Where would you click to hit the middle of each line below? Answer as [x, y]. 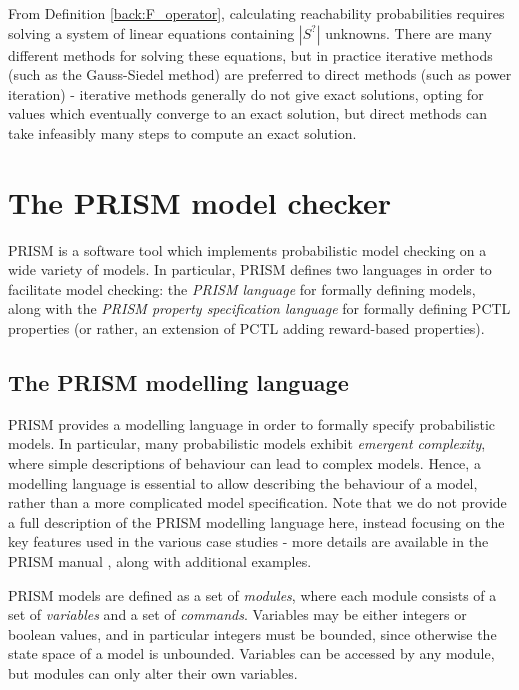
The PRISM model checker [200, 201]
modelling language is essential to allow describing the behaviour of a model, [243, 482]
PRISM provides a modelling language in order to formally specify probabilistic [251, 423]
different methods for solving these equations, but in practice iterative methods [250, 54]
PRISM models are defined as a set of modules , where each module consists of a [252, 594]
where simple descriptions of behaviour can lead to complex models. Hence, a [244, 463]
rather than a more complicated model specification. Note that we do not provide [257, 502]
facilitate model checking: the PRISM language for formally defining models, [242, 288]
